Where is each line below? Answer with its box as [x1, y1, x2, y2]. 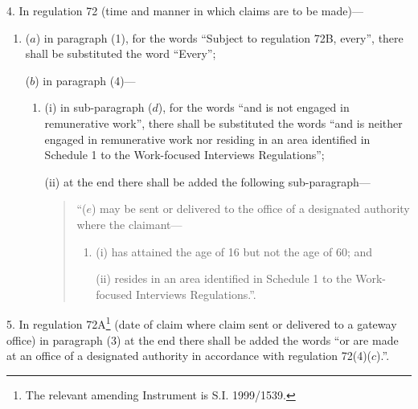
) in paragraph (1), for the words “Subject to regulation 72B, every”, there [35, 29, 404, 46]
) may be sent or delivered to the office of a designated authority [91, 200, 410, 217]
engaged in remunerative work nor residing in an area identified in [44, 130, 371, 147]
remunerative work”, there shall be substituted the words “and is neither [44, 114, 403, 131]
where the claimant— [76, 215, 182, 232]
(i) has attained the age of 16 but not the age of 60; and [96, 243, 373, 260]
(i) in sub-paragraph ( [44, 99, 153, 116]
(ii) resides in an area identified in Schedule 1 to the [96, 270, 352, 287]
